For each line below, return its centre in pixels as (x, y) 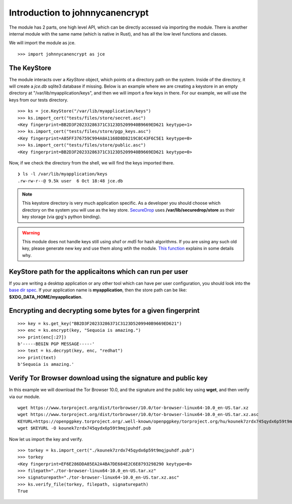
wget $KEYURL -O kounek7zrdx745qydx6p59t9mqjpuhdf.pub (84, 428)
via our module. (25, 396)
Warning (31, 233)
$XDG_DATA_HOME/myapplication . (46, 297)
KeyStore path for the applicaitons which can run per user (99, 272)
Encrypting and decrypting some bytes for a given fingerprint (104, 311)
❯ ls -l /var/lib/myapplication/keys (63, 174)
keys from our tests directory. (38, 100)
